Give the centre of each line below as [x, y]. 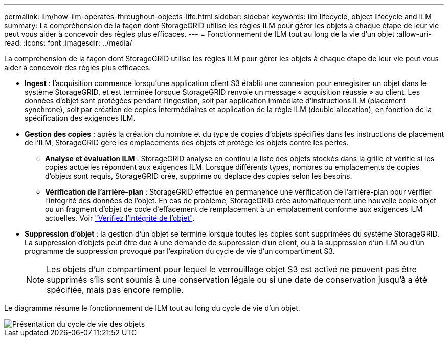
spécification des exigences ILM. [80, 118]
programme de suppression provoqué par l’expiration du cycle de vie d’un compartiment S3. [180, 251]
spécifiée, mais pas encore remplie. [115, 290]
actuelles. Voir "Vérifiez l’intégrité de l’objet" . [120, 218]
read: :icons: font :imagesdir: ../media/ [68, 43]
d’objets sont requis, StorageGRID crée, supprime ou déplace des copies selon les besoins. [199, 176]
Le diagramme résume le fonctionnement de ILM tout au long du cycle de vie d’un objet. [152, 308]
